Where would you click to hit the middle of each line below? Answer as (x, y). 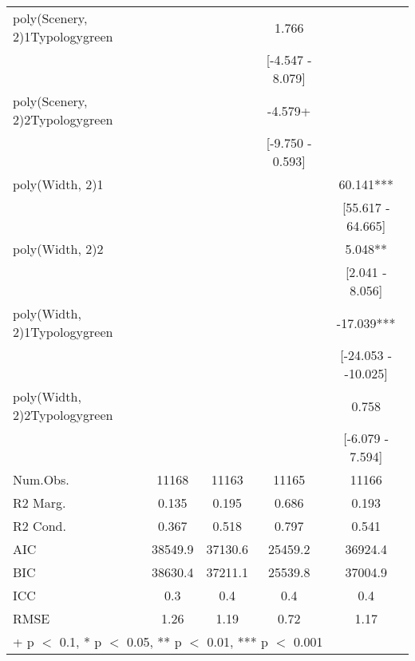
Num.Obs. (41, 479)
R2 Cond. (40, 526)
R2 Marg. (40, 503)
